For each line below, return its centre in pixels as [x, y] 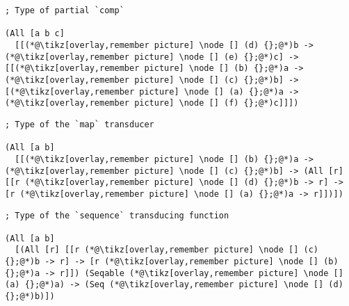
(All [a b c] [35, 34]
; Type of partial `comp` [65, 10]
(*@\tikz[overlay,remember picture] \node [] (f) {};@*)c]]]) [152, 103]
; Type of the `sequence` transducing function [117, 215]
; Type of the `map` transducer [80, 124]
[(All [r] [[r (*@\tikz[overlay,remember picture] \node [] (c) [167, 250]
